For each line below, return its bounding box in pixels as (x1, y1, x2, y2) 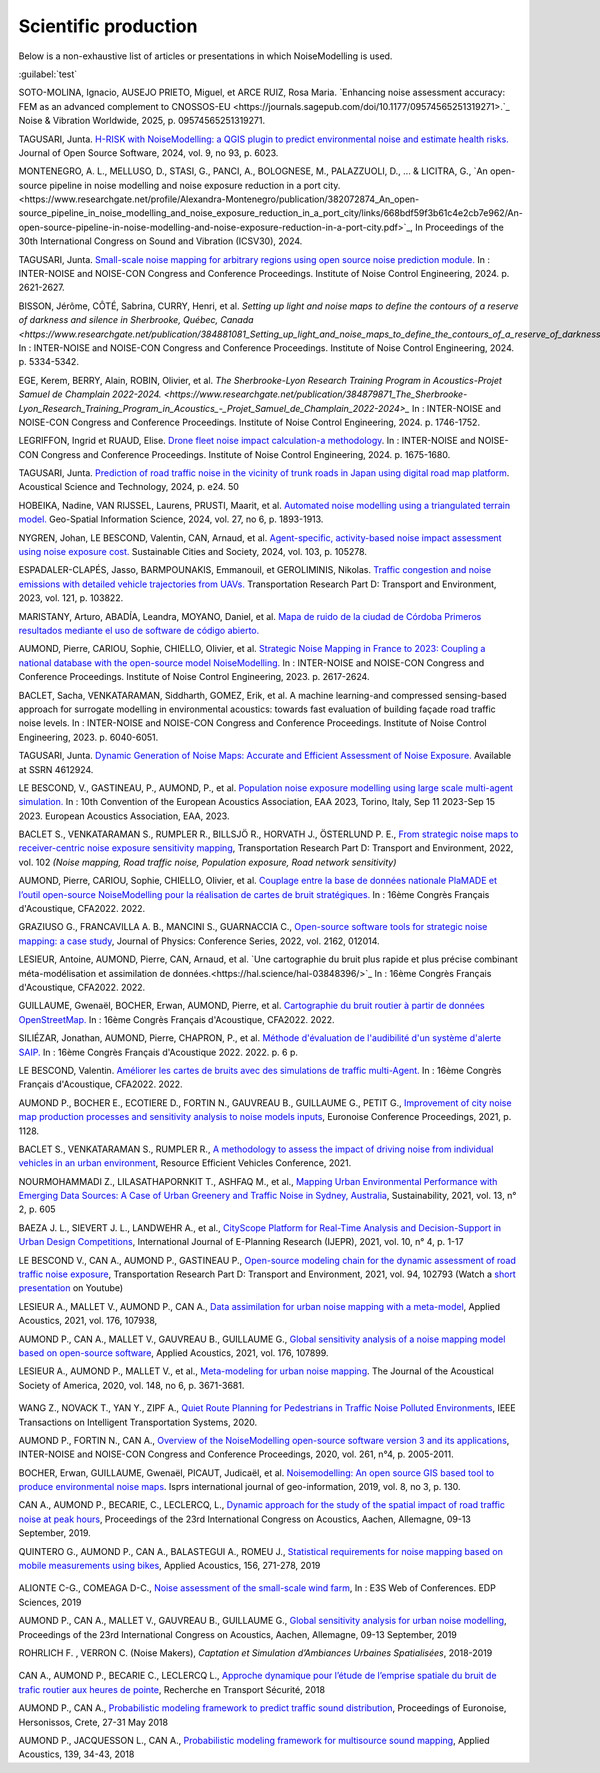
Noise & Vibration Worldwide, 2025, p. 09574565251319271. (18, 115, 265, 127)
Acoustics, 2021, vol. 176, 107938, (18, 1315, 158, 1327)
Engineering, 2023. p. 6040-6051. (18, 731, 159, 743)
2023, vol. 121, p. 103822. (18, 592, 124, 604)
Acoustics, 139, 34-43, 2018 (18, 1748, 135, 1760)
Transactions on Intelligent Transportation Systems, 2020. (18, 1416, 258, 1428)
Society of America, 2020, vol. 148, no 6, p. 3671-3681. (18, 1379, 245, 1391)
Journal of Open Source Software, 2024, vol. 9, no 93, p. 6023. (18, 146, 279, 159)
